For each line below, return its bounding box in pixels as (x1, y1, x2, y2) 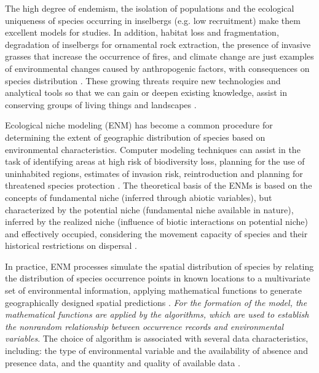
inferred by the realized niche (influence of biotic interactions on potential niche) (5, 215, 308, 228)
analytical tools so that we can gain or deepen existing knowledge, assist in (5, 86, 287, 99)
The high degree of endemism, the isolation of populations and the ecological (5, 2, 294, 14)
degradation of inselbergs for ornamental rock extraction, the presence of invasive (5, 37, 311, 50)
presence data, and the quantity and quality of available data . (5, 356, 240, 369)
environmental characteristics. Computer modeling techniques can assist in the (5, 143, 301, 155)
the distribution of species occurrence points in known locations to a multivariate (5, 272, 310, 285)
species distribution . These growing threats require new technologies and (5, 74, 281, 87)
